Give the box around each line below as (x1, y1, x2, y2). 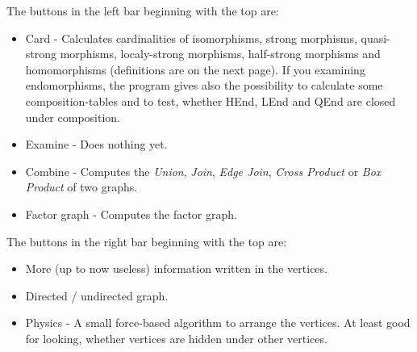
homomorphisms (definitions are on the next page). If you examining (25, 61, 365, 78)
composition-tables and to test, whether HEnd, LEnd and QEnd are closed (25, 92, 396, 109)
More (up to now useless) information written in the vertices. (25, 260, 327, 277)
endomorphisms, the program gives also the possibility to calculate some (25, 77, 383, 94)
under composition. (25, 108, 120, 125)
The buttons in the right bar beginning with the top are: (6, 233, 287, 249)
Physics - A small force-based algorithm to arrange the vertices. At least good (25, 314, 411, 331)
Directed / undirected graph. (25, 287, 169, 304)
